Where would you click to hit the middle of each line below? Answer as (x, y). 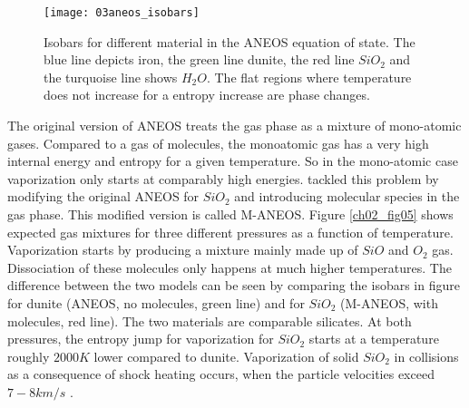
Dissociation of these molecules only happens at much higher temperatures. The (230, 267)
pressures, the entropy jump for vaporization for (141, 339)
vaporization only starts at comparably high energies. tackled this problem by (223, 178)
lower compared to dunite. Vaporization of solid (226, 356)
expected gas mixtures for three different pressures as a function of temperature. (230, 232)
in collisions (426, 356)
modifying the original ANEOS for (103, 196)
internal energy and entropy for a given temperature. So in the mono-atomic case (233, 161)
